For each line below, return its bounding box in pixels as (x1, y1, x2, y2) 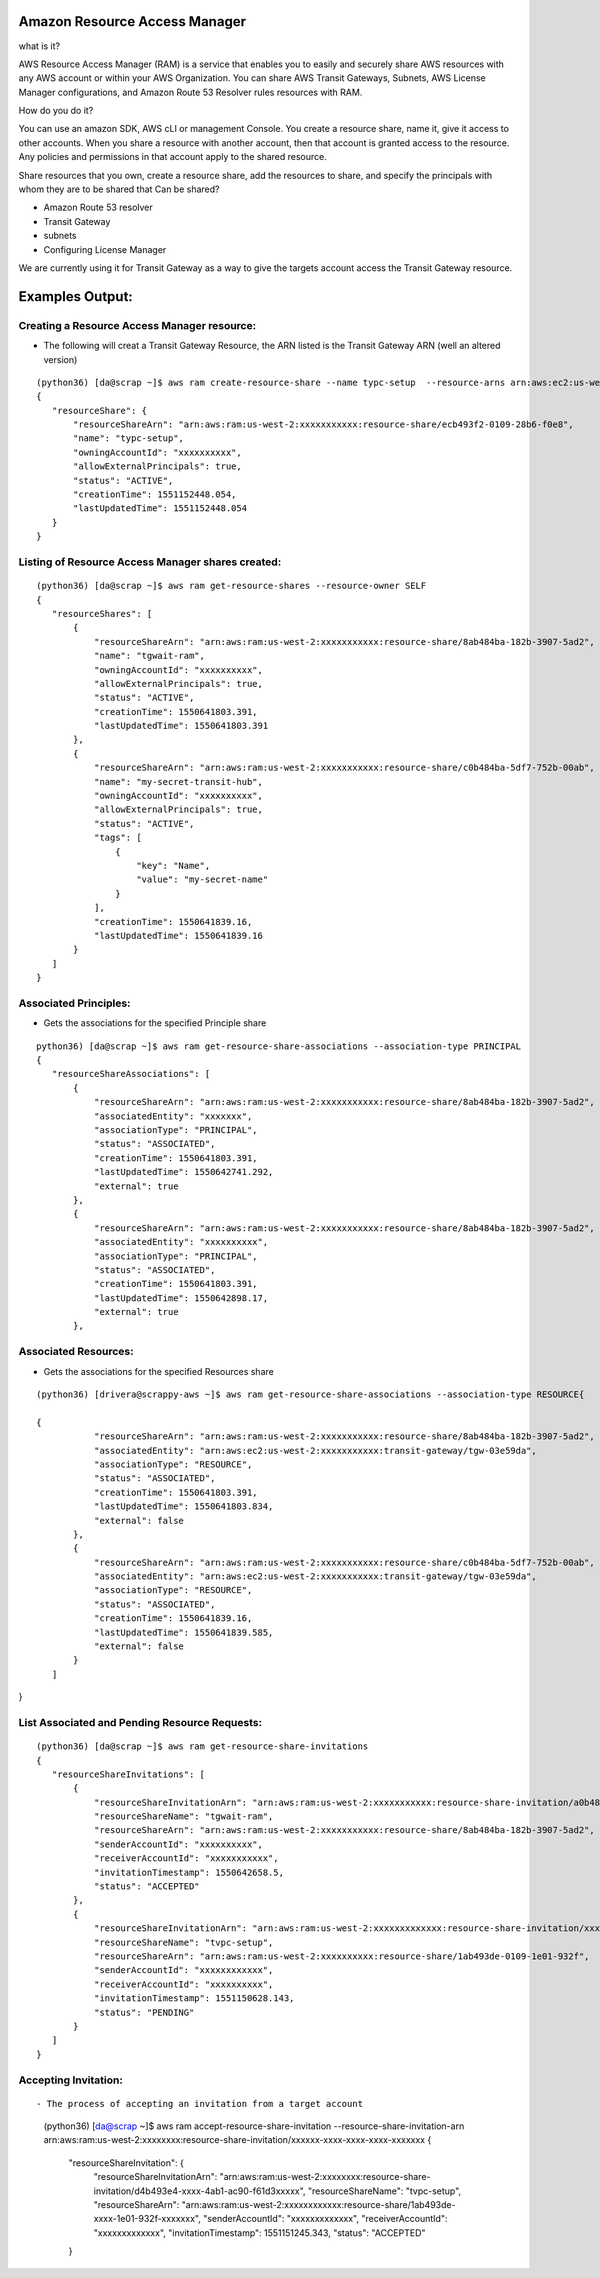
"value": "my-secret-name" (136, 874, 269, 885)
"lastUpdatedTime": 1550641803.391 (93, 720, 269, 732)
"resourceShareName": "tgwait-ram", (93, 1811, 274, 1822)
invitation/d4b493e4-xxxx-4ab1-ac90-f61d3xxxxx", (93, 2185, 306, 2197)
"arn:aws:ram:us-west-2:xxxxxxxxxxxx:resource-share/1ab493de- (181, 2199, 456, 2211)
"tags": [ (93, 832, 142, 844)
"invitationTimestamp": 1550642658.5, (93, 1866, 285, 1878)
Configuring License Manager (43, 243, 167, 255)
